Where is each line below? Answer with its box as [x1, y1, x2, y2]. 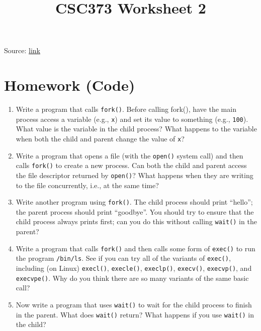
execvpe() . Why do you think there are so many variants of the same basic [16, 272, 249, 283]
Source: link [4, 45, 41, 56]
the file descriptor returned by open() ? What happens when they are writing [16, 170, 253, 180]
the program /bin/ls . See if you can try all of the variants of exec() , [16, 253, 231, 263]
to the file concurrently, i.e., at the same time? [16, 180, 159, 190]
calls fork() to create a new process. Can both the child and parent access [16, 160, 247, 171]
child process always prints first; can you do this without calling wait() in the [16, 216, 257, 227]
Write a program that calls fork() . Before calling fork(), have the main [16, 104, 236, 114]
